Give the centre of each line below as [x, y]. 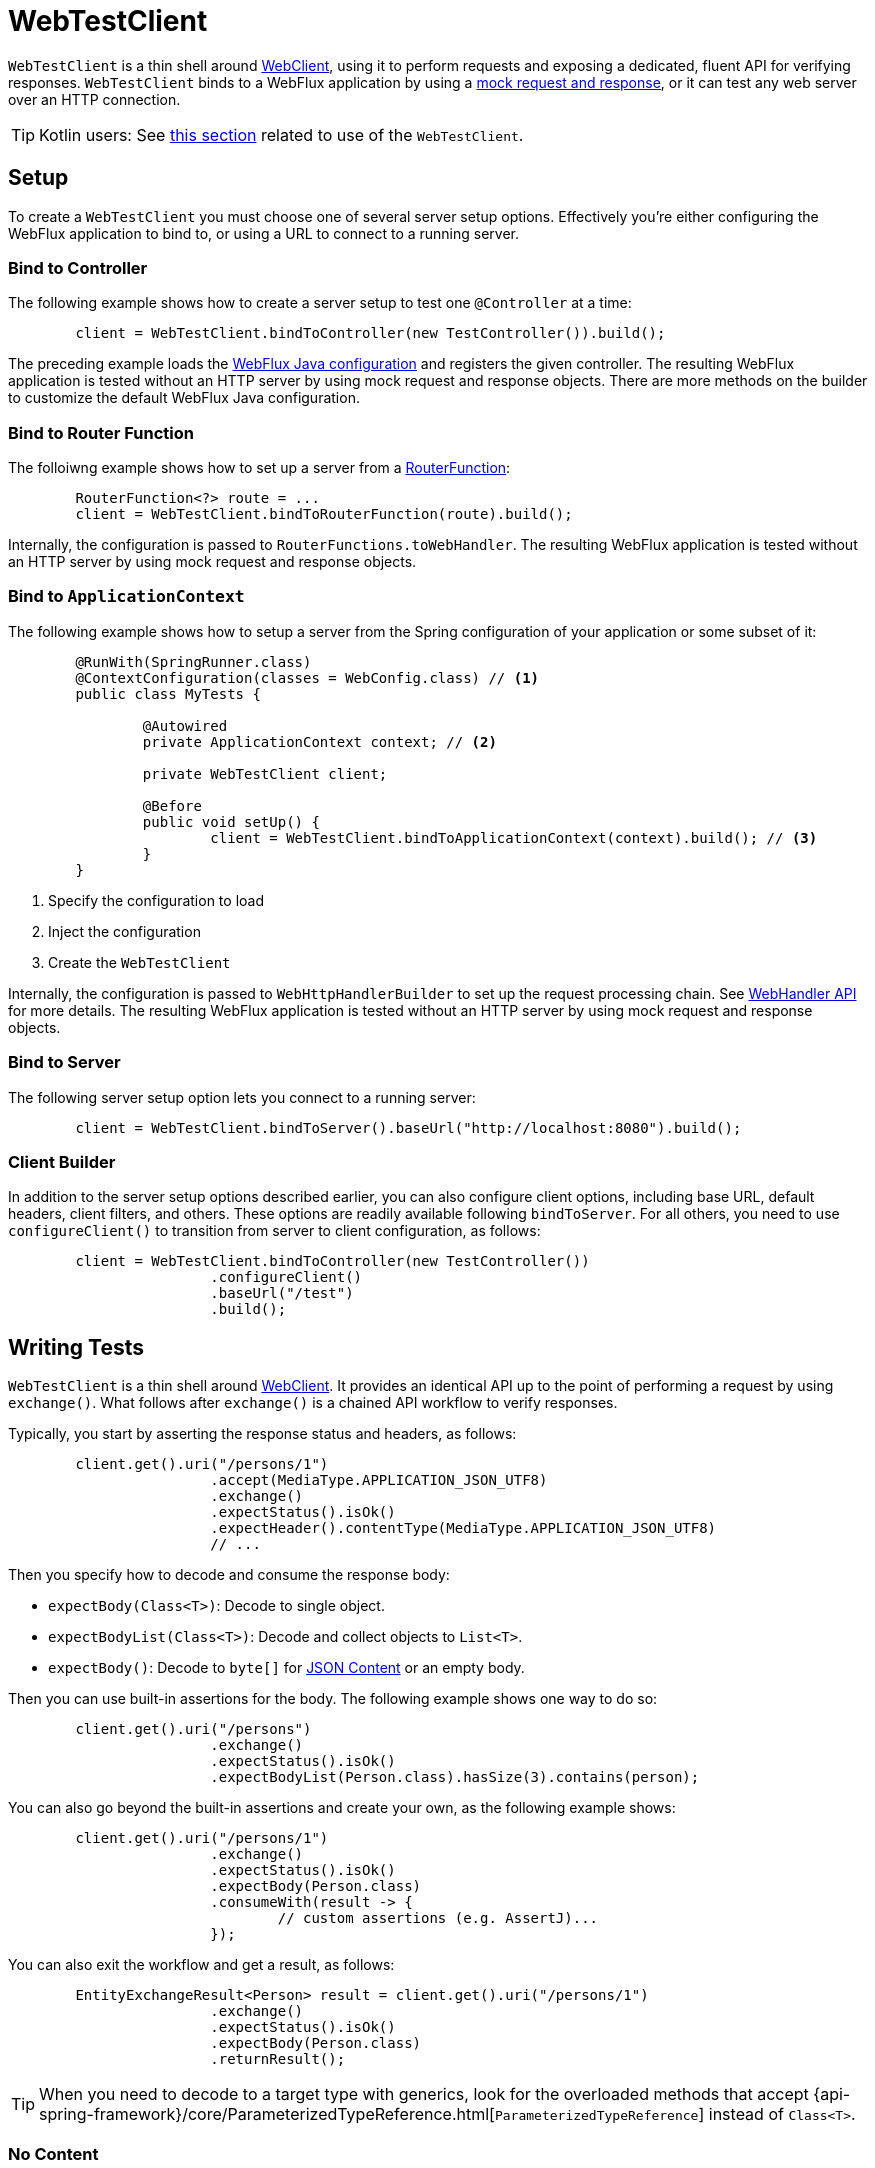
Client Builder [62, 1161]
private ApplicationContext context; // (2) [319, 741]
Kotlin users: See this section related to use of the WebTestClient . [281, 134]
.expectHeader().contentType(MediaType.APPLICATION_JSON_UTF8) [463, 1528]
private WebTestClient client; [265, 773]
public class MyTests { [168, 693]
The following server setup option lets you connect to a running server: [242, 1097]
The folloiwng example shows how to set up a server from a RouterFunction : [259, 468]
